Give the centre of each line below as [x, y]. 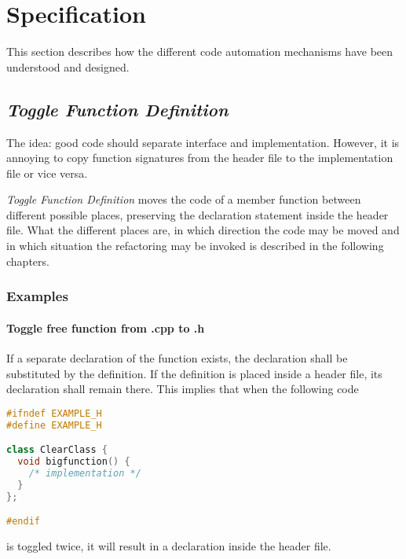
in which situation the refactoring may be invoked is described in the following [195, 246]
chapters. [28, 261]
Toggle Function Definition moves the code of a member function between [184, 199]
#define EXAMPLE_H [54, 425]
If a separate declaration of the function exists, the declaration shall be [177, 357]
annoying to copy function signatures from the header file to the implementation [200, 158]
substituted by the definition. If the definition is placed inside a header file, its [194, 373]
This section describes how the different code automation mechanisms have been [200, 51]
